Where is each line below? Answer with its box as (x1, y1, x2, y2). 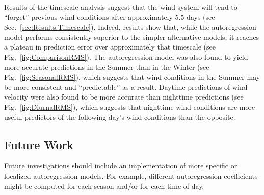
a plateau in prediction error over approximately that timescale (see (4, 41, 216, 52)
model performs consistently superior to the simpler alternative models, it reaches (4, 31, 259, 42)
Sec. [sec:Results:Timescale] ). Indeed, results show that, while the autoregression (4, 21, 256, 32)
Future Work (4, 136, 74, 152)
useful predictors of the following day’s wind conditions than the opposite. (4, 111, 235, 122)
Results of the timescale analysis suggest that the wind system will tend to (4, 2, 237, 12)
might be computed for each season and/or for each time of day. (4, 180, 204, 191)
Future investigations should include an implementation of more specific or (4, 160, 237, 171)
